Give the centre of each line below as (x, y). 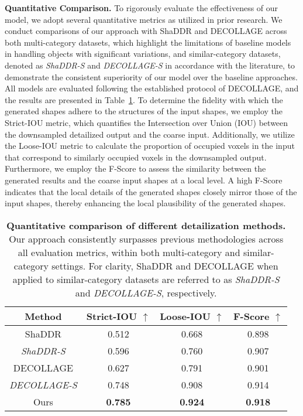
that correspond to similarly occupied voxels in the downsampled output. (136, 157)
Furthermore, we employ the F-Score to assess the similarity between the (135, 168)
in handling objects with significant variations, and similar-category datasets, (143, 54)
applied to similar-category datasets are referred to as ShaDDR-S (146, 279)
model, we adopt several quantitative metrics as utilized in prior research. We (144, 19)
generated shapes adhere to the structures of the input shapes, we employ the (144, 111)
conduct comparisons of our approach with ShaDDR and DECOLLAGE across (146, 31)
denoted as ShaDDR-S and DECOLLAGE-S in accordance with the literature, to (150, 65)
